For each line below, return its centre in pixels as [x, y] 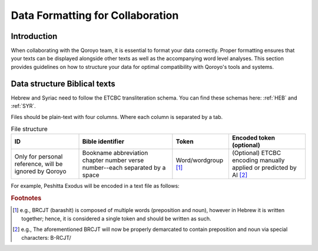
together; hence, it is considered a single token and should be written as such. [116, 219]
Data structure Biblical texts [63, 83]
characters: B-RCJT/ [46, 237]
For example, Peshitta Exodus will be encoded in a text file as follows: [95, 186]
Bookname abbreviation [115, 153]
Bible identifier [103, 141]
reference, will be [39, 164]
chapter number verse [113, 160]
